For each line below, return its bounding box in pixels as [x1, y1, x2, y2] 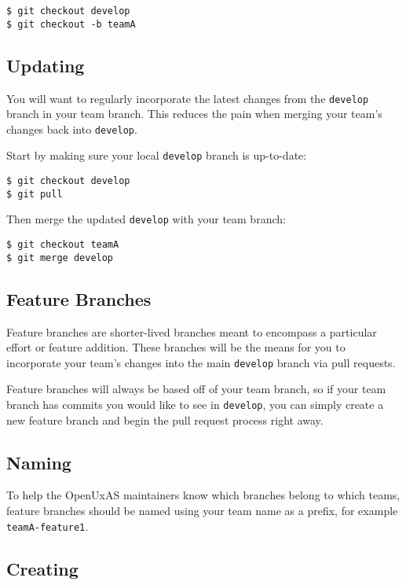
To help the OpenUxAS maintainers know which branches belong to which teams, [6, 487, 401, 503]
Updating [6, 53, 85, 77]
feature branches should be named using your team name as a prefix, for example [6, 502, 398, 519]
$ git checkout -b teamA [6, 18, 136, 30]
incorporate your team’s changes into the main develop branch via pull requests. [6, 354, 396, 370]
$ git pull [6, 188, 63, 200]
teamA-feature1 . [6, 517, 89, 534]
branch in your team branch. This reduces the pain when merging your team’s [6, 105, 382, 122]
